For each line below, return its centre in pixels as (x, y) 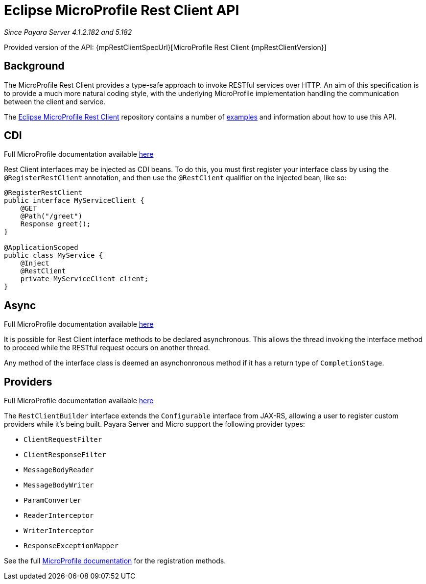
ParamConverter (53, 500)
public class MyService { (54, 255)
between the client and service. (55, 101)
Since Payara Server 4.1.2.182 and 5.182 (68, 32)
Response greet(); (56, 224)
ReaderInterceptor (59, 516)
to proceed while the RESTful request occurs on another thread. (107, 348)
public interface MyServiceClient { (74, 201)
